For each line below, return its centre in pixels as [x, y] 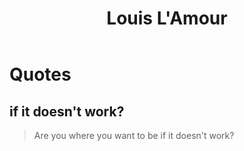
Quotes [40, 74]
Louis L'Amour [167, 18]
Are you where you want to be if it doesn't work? [134, 135]
